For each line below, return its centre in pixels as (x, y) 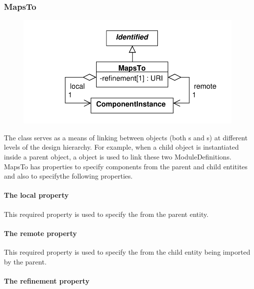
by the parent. (25, 261)
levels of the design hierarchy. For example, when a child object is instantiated (121, 147)
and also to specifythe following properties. (68, 176)
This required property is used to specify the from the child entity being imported (127, 251)
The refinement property (47, 280)
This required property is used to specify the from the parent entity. (106, 214)
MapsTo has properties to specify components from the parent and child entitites (126, 166)
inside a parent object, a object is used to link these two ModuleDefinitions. (118, 156)
